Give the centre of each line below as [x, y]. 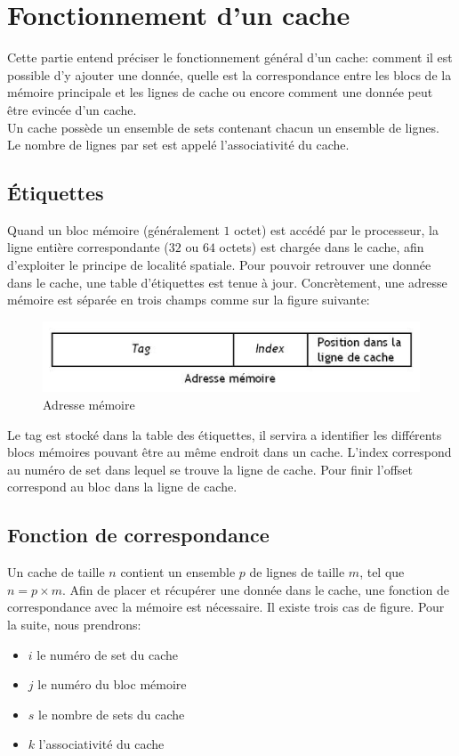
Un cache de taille [56, 572]
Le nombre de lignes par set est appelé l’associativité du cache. [178, 145]
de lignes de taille [297, 572]
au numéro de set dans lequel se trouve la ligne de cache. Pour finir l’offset [210, 469]
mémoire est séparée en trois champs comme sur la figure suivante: [189, 300]
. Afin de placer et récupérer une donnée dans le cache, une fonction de [255, 589]
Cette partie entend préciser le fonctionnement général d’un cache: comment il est [230, 57]
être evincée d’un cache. [72, 109]
